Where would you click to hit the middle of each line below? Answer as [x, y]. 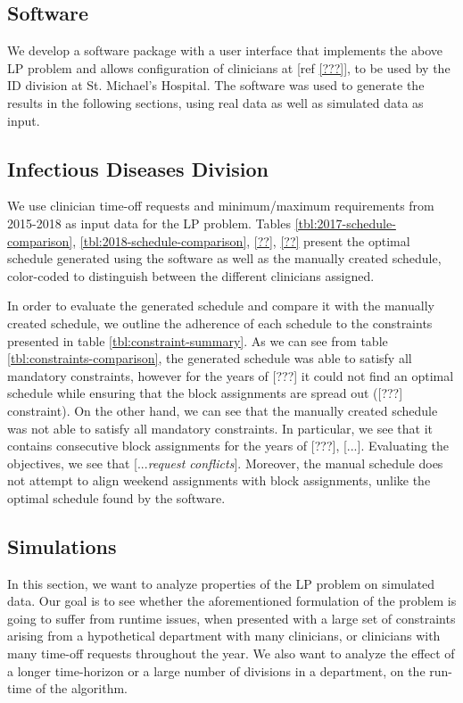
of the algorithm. [81, 688]
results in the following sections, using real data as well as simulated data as [215, 102]
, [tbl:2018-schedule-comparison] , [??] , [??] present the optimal [241, 240]
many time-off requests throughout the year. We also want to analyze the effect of [231, 653]
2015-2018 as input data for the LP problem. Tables [149, 223]
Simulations [62, 546]
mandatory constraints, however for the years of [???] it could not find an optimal [231, 375]
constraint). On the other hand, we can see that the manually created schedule [223, 410]
